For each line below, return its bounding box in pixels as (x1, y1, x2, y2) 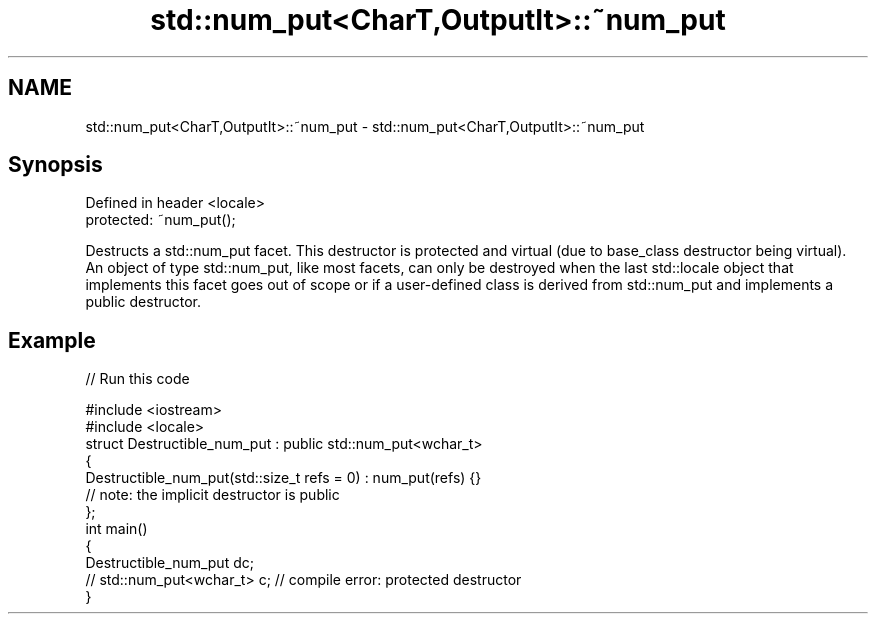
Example (8, 327, 96, 353)
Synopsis (8, 152, 103, 178)
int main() (85, 520, 148, 538)
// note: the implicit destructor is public (85, 486, 340, 504)
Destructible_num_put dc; (85, 554, 254, 572)
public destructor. (85, 293, 202, 311)
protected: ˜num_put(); (85, 211, 236, 229)
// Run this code (85, 370, 190, 388)
